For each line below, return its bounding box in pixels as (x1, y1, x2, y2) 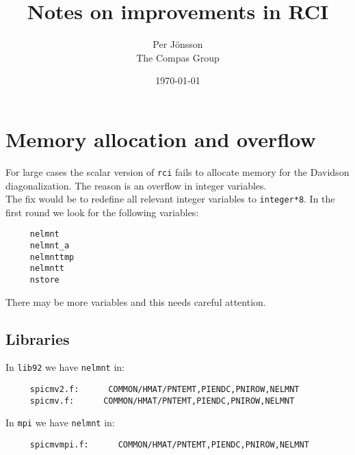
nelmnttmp (29, 252, 75, 262)
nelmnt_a (29, 241, 70, 250)
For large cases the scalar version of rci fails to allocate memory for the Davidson (5, 164, 350, 179)
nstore (29, 274, 60, 285)
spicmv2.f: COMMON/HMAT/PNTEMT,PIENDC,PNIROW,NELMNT (29, 385, 300, 395)
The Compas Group (136, 50, 220, 64)
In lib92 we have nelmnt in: (5, 360, 125, 374)
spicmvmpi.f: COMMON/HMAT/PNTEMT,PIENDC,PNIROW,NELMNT (29, 440, 309, 450)
